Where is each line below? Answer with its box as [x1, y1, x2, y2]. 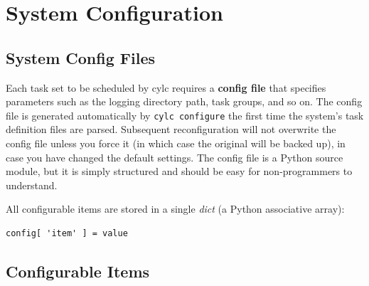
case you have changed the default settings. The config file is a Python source [6, 149, 343, 164]
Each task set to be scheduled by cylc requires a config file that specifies [6, 80, 326, 95]
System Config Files [6, 46, 155, 68]
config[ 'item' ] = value [6, 228, 128, 238]
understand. [6, 177, 58, 192]
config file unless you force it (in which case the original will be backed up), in [6, 136, 346, 151]
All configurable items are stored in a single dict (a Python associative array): [6, 201, 345, 216]
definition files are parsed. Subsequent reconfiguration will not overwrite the [6, 122, 336, 137]
